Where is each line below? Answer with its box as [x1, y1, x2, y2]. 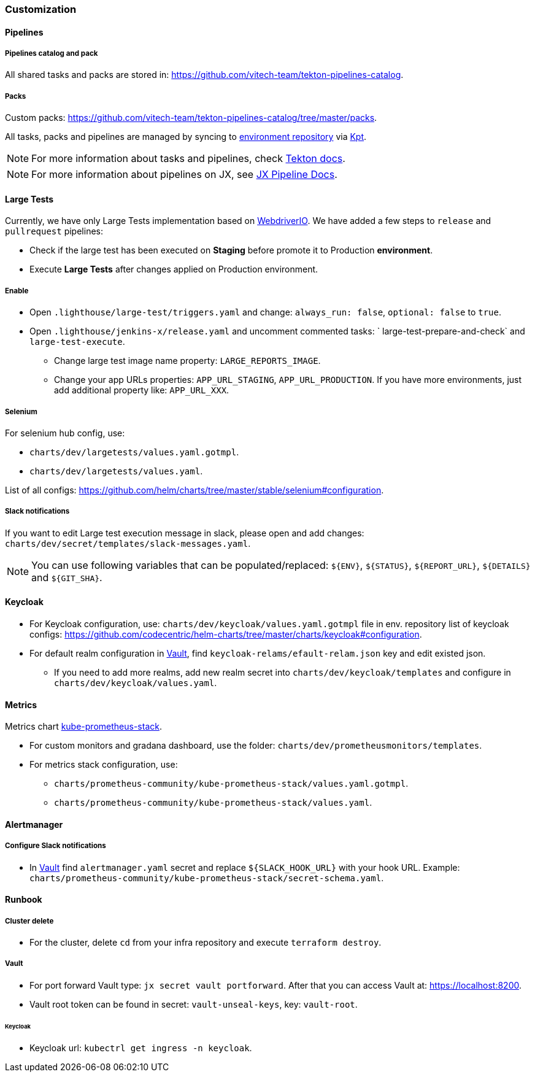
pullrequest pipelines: [5, 226, 103, 237]
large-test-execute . [29, 336, 125, 347]
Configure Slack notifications [5, 841, 106, 851]
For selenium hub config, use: [5, 427, 125, 438]
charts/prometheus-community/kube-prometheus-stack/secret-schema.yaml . [29, 872, 384, 883]
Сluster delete [5, 916, 54, 925]
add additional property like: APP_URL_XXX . [54, 385, 229, 396]
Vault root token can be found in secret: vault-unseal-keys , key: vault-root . [29, 998, 358, 1009]
